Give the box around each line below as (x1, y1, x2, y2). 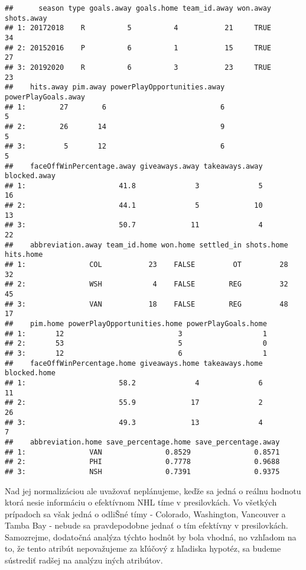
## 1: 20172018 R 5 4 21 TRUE (5, 24, 272, 33)
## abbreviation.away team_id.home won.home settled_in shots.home (5, 240, 288, 249)
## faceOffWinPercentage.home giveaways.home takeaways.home (5, 359, 263, 368)
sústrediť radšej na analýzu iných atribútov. (5, 554, 163, 566)
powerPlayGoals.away (5, 92, 86, 101)
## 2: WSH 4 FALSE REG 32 (5, 280, 288, 289)
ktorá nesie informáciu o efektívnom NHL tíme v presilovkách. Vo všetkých (5, 496, 277, 508)
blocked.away (5, 172, 56, 181)
